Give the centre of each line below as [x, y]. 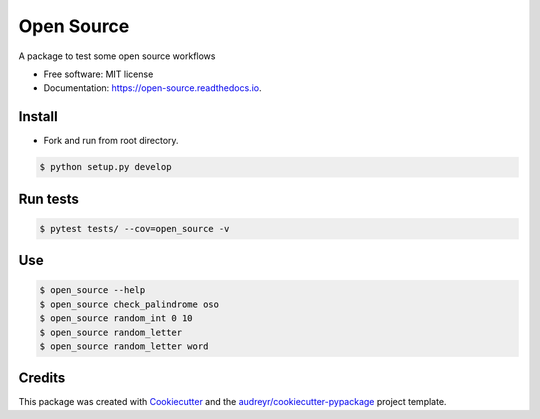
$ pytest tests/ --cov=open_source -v [134, 228]
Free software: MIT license [98, 74]
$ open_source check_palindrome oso [129, 304]
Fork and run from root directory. [111, 141]
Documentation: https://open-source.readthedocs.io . [152, 88]
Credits [42, 378]
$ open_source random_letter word [124, 346]
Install [38, 116]
